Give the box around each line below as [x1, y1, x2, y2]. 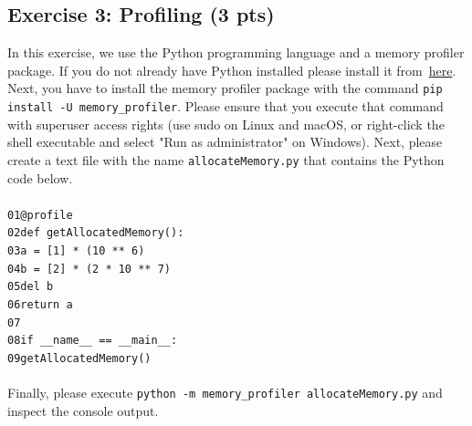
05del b [7, 280, 54, 294]
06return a [7, 298, 73, 312]
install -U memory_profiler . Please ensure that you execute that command [7, 97, 444, 116]
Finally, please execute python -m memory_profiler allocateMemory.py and [7, 383, 443, 402]
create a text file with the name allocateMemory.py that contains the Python [7, 150, 445, 169]
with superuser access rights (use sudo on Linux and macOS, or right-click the [7, 114, 445, 133]
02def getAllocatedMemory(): [7, 226, 184, 240]
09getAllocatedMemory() [7, 351, 152, 365]
